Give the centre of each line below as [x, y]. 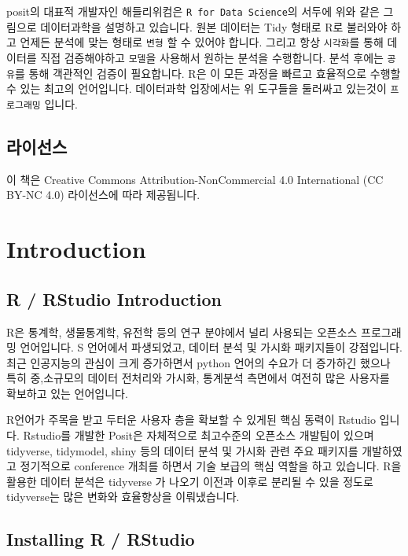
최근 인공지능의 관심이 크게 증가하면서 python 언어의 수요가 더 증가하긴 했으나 [198, 362]
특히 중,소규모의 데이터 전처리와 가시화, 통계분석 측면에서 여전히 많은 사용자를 [198, 378]
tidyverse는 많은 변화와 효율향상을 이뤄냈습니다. [123, 497]
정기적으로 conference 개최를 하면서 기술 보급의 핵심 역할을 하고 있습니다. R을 [211, 466]
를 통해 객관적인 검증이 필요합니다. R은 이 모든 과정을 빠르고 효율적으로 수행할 [208, 73]
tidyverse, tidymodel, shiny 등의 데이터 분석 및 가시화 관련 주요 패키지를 [182, 450]
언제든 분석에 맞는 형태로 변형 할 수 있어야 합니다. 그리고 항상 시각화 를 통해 [202, 42]
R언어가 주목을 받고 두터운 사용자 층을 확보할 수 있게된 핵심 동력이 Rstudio [191, 420]
